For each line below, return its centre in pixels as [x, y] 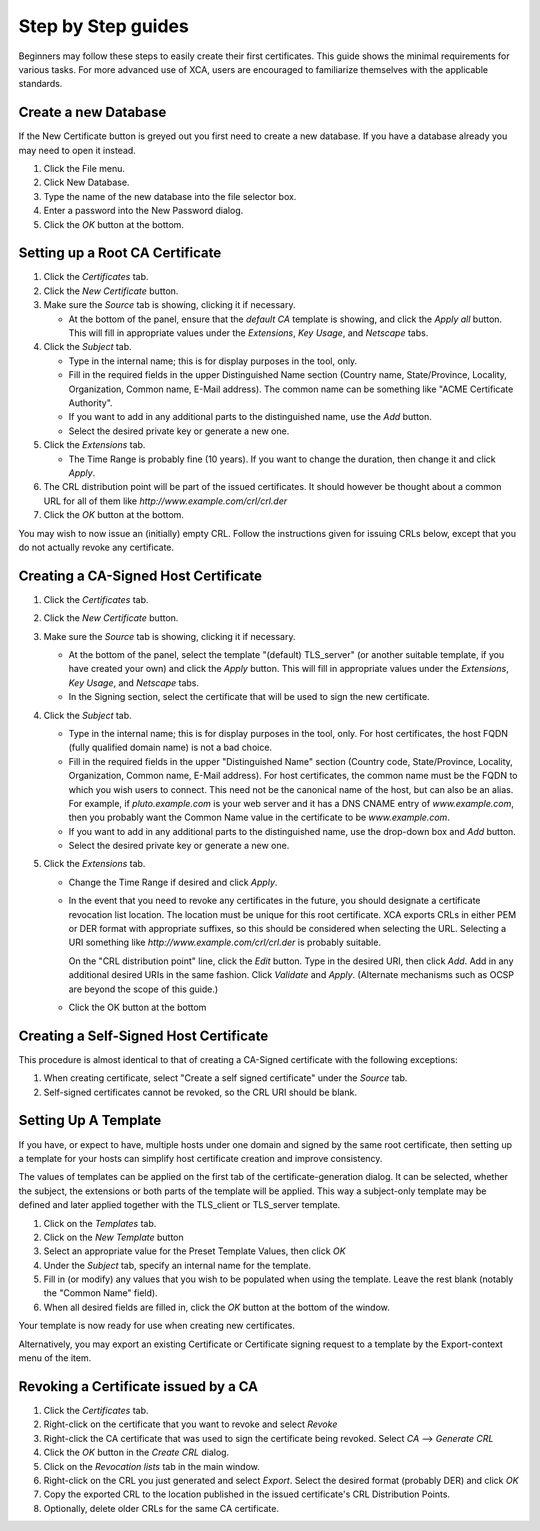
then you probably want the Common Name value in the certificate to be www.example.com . [259, 817]
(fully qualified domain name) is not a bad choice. [170, 747]
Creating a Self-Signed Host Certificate [143, 1035]
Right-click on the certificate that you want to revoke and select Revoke [190, 1424]
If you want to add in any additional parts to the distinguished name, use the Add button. [250, 417]
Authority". [91, 403]
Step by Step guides [103, 26]
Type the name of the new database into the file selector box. [170, 196]
